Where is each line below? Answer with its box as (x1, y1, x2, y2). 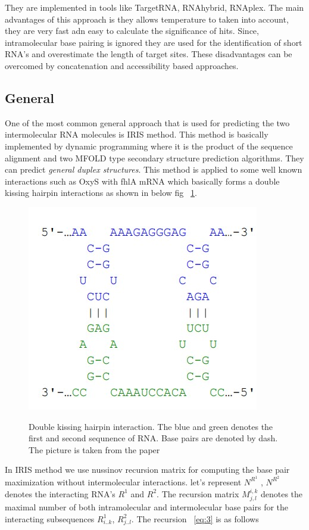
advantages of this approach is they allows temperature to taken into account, (5, 13, 289, 25)
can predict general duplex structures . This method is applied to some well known (5, 163, 302, 176)
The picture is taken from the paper (29, 443, 160, 456)
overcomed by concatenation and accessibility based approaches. (5, 59, 239, 71)
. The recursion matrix (157, 487, 239, 500)
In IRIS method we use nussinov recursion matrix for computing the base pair (5, 463, 290, 476)
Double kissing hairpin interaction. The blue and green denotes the (29, 420, 273, 432)
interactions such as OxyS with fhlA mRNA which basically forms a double (5, 174, 280, 187)
